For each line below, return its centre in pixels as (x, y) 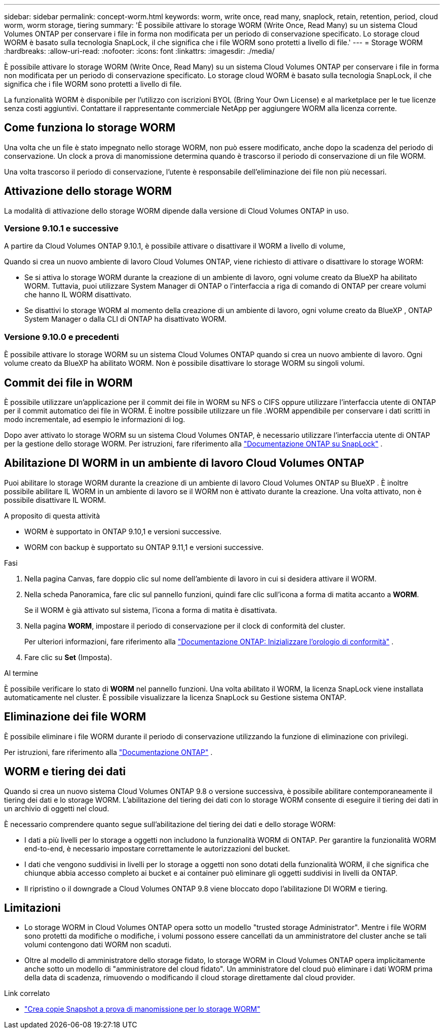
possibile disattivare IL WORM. (55, 500)
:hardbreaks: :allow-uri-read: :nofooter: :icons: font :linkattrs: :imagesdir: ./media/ (139, 51)
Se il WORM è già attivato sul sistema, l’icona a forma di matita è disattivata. (151, 610)
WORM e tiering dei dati (65, 772)
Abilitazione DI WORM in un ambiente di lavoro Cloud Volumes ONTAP (184, 463)
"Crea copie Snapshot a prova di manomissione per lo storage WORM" (142, 1009)
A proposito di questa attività (52, 515)
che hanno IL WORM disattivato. (78, 295)
